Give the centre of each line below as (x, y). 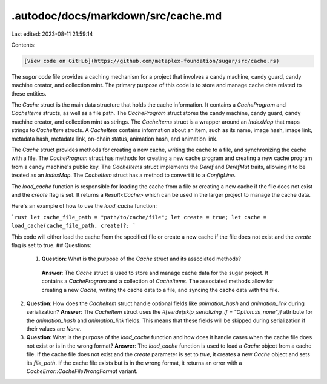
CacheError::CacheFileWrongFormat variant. (82, 371)
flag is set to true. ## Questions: (51, 245)
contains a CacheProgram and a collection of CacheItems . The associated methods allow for (157, 281)
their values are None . (54, 329)
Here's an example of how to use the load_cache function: (84, 206)
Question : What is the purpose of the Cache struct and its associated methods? (141, 259)
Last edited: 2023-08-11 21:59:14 (52, 34)
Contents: (23, 45)
